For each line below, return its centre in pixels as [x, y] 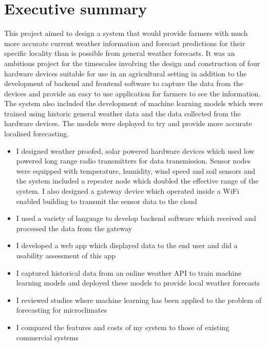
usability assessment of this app [66, 255]
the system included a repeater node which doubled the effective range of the [137, 181]
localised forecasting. [37, 134]
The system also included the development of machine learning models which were [133, 103]
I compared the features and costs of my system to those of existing [123, 327]
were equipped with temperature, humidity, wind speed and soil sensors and [136, 170]
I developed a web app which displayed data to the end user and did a [127, 245]
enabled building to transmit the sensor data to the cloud [107, 201]
